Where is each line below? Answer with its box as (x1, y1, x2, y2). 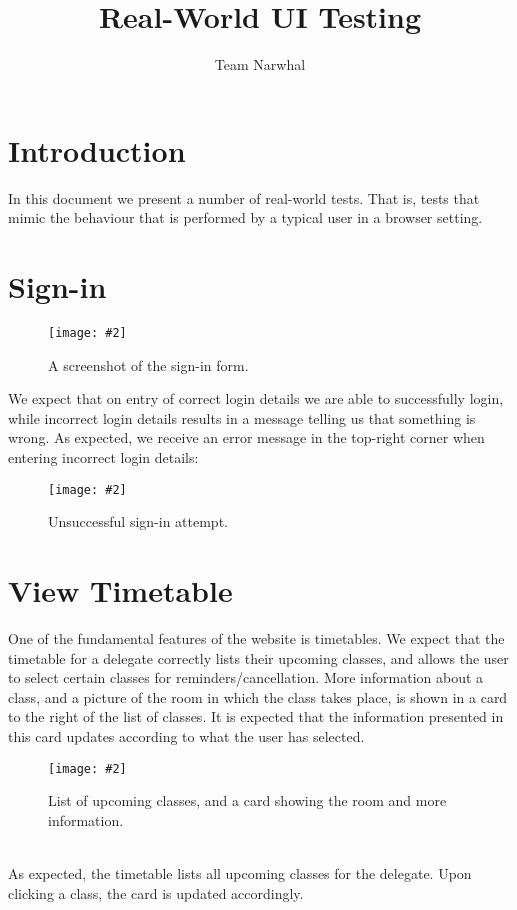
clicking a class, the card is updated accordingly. (8, 882, 304, 903)
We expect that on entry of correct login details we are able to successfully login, (8, 388, 504, 409)
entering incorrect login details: (8, 447, 199, 467)
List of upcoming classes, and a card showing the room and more (48, 790, 447, 811)
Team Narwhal (214, 54, 306, 75)
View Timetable (8, 570, 233, 611)
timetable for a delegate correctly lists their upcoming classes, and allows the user (8, 647, 509, 668)
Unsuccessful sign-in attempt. (48, 511, 228, 532)
